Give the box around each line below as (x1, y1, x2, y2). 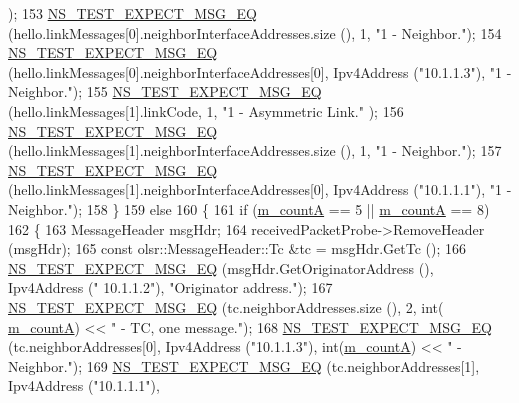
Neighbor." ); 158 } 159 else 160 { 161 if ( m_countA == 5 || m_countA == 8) (8, 198, 490, 219)
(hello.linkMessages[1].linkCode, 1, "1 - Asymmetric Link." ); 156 (8, 100, 404, 121)
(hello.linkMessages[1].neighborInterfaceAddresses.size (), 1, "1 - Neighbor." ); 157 (8, 140, 502, 161)
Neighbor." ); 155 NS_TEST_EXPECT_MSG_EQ (8, 81, 322, 102)
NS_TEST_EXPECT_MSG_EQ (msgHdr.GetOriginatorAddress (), (8, 257, 434, 278)
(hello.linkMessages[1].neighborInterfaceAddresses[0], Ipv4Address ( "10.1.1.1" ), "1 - (8, 179, 512, 200)
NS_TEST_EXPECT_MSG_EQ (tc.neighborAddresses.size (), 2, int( (8, 296, 444, 317)
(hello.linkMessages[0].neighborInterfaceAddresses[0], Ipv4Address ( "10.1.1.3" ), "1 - (8, 61, 512, 82)
